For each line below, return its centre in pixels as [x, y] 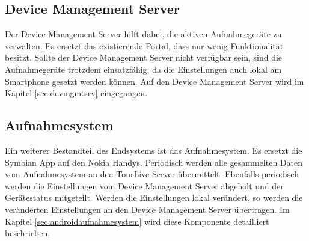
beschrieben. [28, 233]
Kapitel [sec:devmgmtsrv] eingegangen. [76, 93]
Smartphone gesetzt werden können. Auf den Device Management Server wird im [154, 81]
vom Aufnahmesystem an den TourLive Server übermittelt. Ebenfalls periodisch [152, 174]
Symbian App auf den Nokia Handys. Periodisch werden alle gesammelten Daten [154, 162]
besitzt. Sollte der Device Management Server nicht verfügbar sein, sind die [144, 57]
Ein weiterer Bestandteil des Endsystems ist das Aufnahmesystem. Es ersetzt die [154, 150]
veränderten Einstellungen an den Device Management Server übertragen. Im [147, 209]
